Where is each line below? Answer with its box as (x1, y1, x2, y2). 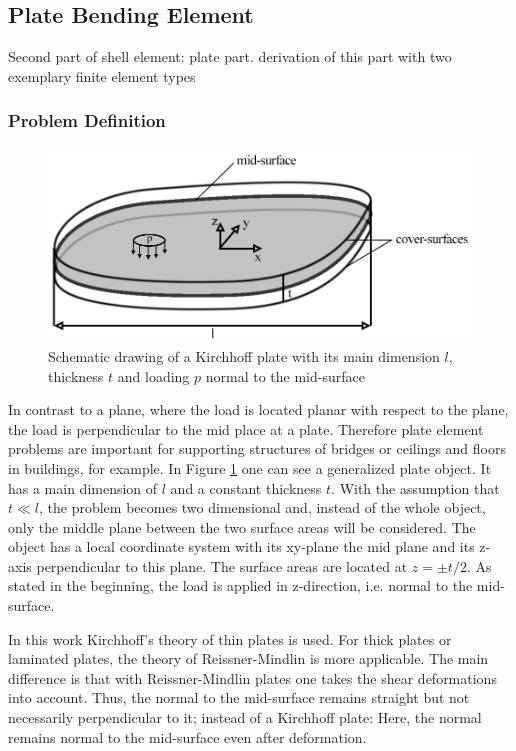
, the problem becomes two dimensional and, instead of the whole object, (39, 497, 486, 518)
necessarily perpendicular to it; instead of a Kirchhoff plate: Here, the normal (8, 707, 482, 728)
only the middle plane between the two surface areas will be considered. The (8, 516, 476, 537)
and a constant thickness (170, 477, 322, 498)
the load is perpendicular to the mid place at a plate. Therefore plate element (8, 418, 484, 439)
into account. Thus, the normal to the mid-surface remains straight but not (8, 687, 470, 708)
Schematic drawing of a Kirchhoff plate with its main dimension (48, 345, 440, 366)
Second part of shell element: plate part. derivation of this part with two (8, 46, 452, 67)
